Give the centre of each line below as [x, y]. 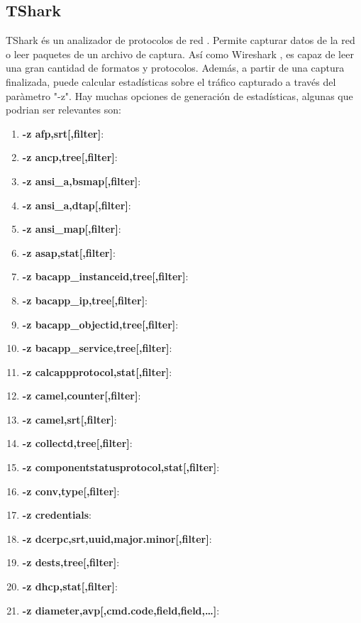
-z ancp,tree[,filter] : [70, 157]
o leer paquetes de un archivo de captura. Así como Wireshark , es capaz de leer [180, 54]
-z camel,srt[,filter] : [70, 419]
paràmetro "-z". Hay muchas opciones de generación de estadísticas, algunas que [179, 95]
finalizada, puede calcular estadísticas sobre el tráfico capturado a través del [171, 81]
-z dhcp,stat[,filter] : [70, 586]
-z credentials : [57, 515]
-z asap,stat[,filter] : [69, 252]
